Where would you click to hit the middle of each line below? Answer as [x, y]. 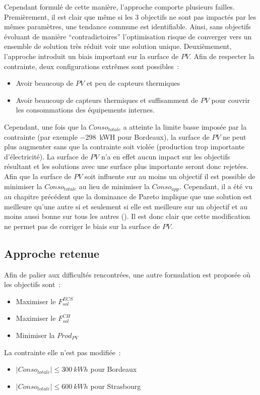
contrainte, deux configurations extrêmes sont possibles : [92, 66]
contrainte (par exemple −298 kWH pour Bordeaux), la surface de [107, 136]
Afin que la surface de [38, 176]
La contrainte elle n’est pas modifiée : [62, 352]
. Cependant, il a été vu [216, 186]
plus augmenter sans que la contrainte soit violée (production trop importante [124, 147]
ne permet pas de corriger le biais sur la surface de [82, 226]
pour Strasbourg [116, 386]
